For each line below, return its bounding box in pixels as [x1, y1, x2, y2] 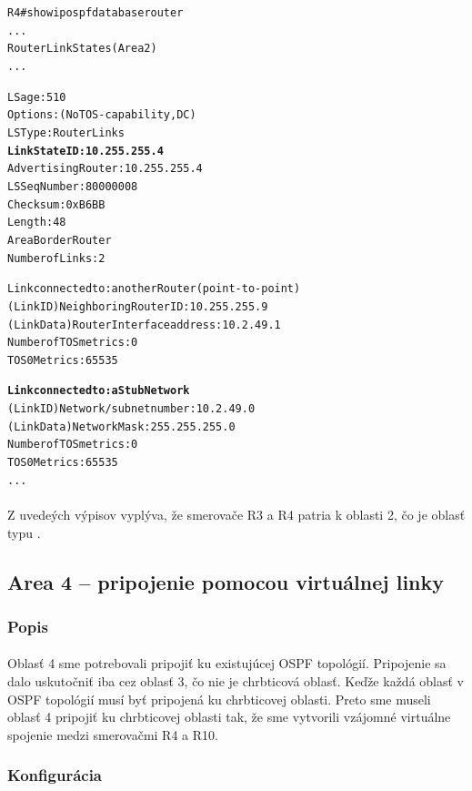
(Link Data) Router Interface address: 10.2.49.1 [7, 318, 281, 331]
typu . [7, 522, 41, 542]
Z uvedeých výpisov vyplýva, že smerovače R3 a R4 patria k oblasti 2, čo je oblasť [7, 505, 466, 523]
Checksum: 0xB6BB [7, 198, 105, 211]
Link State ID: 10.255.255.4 [7, 144, 164, 157]
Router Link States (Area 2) [7, 42, 157, 56]
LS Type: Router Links [7, 126, 125, 139]
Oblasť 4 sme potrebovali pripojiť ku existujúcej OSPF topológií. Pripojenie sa [7, 654, 447, 673]
